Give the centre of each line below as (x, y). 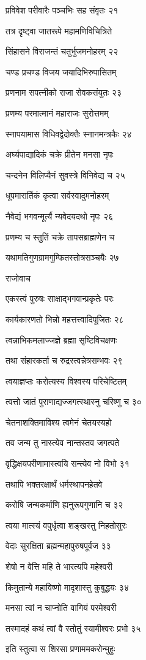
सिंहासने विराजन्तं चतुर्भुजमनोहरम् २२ (62, 51)
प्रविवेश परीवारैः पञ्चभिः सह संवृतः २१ (62, 10)
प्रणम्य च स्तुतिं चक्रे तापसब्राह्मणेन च (60, 236)
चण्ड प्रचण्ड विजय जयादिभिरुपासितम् (61, 71)
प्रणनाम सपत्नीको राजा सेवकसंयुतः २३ (64, 92)
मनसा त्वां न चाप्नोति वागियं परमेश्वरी (61, 608)
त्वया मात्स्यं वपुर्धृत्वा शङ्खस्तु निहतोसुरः (66, 525)
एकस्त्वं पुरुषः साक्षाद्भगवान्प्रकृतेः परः (60, 298)
